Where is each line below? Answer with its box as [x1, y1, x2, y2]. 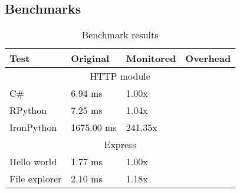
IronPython [9, 120, 57, 135]
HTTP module [90, 69, 150, 83]
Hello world [9, 155, 57, 169]
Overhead [185, 51, 231, 66]
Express [104, 138, 136, 152]
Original [71, 51, 110, 66]
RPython [9, 103, 47, 117]
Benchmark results [81, 28, 159, 42]
